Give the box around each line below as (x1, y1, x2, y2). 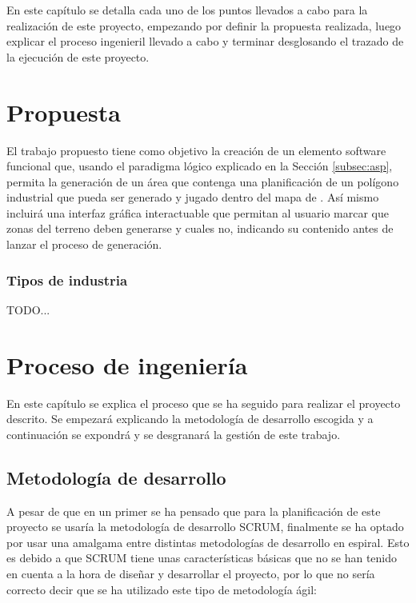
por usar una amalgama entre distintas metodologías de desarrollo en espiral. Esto (6, 533, 410, 550)
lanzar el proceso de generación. (6, 236, 162, 253)
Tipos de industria (6, 270, 128, 290)
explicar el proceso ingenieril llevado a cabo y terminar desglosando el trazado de (6, 33, 404, 50)
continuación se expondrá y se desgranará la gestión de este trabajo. (6, 425, 341, 442)
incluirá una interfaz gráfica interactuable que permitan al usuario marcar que (6, 204, 389, 221)
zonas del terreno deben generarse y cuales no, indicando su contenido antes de (6, 220, 394, 237)
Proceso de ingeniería (6, 348, 248, 381)
